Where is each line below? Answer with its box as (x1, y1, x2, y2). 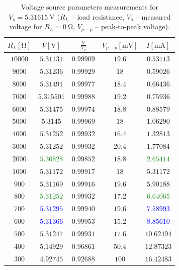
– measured (135, 11, 171, 22)
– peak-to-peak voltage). (95, 21, 170, 32)
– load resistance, (71, 11, 124, 22)
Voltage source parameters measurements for (21, 2, 158, 12)
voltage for (9, 21, 42, 32)
